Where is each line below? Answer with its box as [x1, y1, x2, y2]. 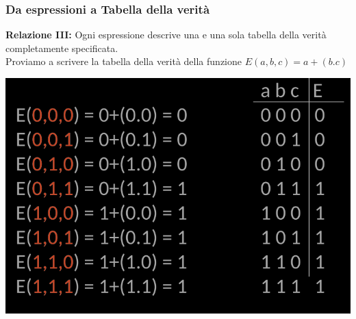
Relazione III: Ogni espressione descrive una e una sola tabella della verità [5, 27, 327, 42]
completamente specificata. [5, 40, 118, 55]
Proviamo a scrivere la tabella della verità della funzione [5, 54, 242, 68]
